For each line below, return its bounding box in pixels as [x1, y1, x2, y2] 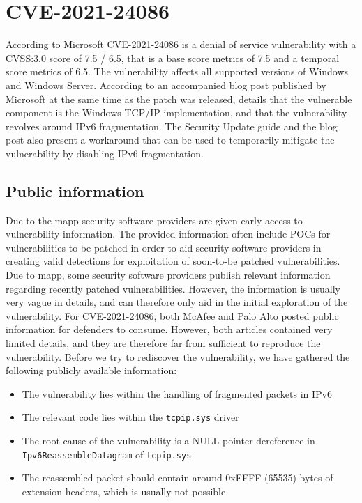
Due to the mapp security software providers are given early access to [6, 212, 303, 227]
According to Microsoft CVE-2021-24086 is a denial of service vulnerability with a [6, 37, 356, 52]
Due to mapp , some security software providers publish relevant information [6, 268, 331, 282]
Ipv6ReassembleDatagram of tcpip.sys [22, 447, 192, 461]
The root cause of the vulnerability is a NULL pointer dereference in [22, 433, 315, 448]
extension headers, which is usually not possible [22, 483, 226, 498]
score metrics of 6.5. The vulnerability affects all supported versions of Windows [6, 64, 349, 79]
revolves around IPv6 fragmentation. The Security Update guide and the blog [6, 118, 338, 133]
